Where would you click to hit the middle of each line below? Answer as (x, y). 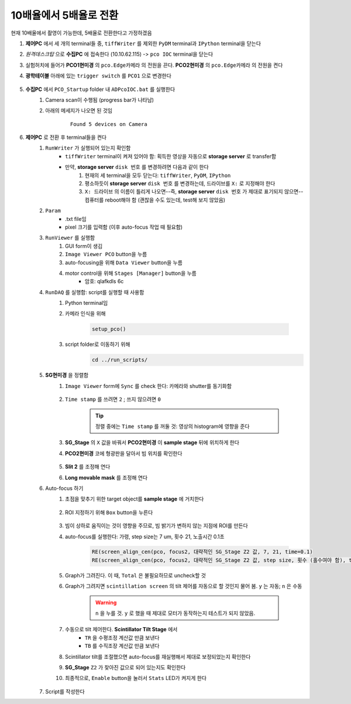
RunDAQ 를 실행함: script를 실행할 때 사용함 (95, 292)
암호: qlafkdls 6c (104, 281)
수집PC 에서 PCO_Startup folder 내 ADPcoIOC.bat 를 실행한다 (100, 89)
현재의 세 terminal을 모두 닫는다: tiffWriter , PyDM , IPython (158, 175)
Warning (106, 602)
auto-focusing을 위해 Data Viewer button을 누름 (124, 262)
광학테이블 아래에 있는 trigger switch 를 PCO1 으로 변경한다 (99, 76)
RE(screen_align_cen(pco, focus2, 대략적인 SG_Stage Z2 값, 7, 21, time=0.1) (202, 552)
